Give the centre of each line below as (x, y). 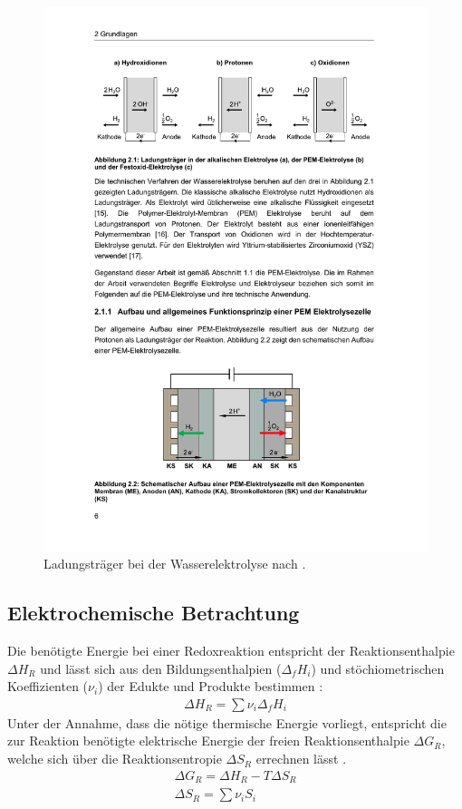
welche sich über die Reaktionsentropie (115, 759)
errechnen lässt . (301, 759)
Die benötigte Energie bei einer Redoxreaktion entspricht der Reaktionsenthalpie (231, 651)
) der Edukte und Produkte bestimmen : (211, 686)
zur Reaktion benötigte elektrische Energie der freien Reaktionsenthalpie (208, 741)
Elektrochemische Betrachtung (154, 613)
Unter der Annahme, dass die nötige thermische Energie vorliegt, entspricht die (227, 722)
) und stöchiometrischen (378, 668)
